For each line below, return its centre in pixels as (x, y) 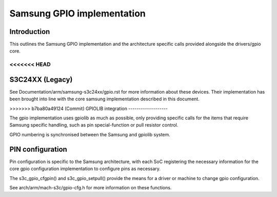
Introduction (30, 32)
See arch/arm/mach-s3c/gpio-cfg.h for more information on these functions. (91, 187)
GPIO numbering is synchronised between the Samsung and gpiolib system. (90, 134)
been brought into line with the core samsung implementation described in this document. (104, 99)
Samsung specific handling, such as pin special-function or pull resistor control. (94, 125)
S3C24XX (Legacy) (41, 79)
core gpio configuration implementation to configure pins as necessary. (85, 169)
